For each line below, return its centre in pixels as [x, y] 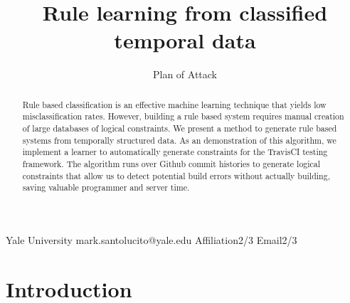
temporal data [185, 40]
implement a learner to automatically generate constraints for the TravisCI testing [175, 152]
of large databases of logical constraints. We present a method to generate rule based [180, 128]
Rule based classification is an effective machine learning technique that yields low [174, 104]
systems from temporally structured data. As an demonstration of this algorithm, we [179, 140]
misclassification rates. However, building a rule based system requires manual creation [183, 116]
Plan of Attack [185, 74]
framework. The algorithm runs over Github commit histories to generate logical [171, 163]
